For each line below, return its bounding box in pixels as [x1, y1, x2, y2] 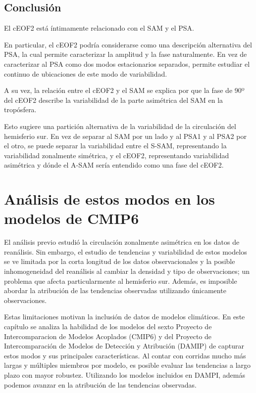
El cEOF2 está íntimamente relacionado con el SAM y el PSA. [4, 23, 194, 33]
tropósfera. [4, 104, 37, 115]
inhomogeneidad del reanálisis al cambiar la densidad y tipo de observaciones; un [4, 266, 250, 276]
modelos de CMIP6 [4, 208, 139, 228]
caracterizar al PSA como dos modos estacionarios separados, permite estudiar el [4, 58, 250, 69]
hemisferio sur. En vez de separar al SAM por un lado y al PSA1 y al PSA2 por [4, 131, 247, 141]
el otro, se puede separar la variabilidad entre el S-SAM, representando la [4, 140, 227, 151]
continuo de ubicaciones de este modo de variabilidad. [4, 68, 167, 79]
